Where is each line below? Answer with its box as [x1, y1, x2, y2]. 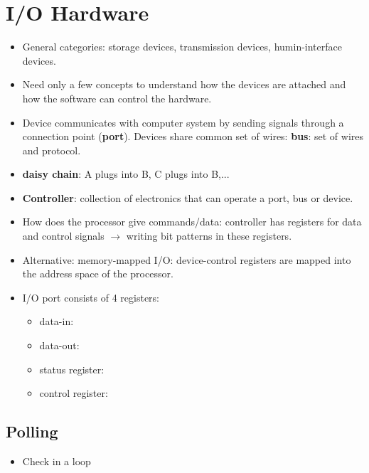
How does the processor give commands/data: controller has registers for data [22, 214, 362, 229]
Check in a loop [22, 454, 91, 469]
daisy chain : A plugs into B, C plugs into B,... [22, 166, 230, 181]
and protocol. [22, 142, 81, 157]
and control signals [22, 228, 105, 243]
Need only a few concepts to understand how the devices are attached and [22, 77, 346, 92]
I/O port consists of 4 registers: [22, 289, 160, 304]
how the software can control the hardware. [22, 90, 212, 105]
